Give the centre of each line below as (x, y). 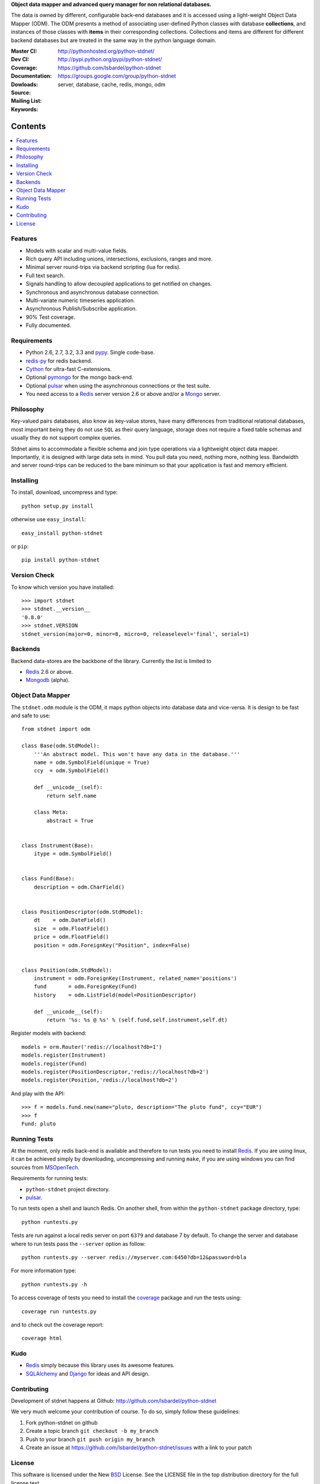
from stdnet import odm (56, 729)
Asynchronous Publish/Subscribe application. (81, 309)
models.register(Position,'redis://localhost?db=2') (100, 1080)
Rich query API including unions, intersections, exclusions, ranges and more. (119, 259)
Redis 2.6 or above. (49, 672)
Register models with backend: (49, 1033)
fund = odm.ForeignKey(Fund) (85, 987)
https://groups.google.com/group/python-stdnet (117, 76)
